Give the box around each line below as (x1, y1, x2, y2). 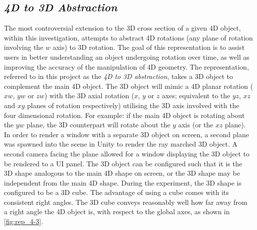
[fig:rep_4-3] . (4, 216, 43, 227)
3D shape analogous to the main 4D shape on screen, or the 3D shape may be (4, 168, 240, 178)
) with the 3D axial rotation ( (44, 90, 134, 101)
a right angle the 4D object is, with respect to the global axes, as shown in (4, 206, 230, 217)
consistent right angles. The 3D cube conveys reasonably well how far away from (4, 196, 248, 207)
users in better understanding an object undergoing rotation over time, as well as (4, 51, 250, 62)
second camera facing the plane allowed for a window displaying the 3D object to (4, 148, 250, 158)
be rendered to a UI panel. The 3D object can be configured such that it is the (4, 158, 242, 168)
